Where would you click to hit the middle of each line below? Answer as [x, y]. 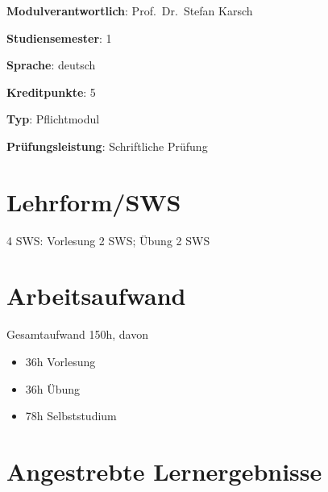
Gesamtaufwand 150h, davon [77, 334]
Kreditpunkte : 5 [51, 92]
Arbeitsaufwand [96, 296]
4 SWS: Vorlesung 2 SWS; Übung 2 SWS [108, 240]
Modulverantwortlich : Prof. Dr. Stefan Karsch [130, 10]
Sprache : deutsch [51, 65]
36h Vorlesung [60, 361]
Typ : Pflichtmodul [53, 119]
